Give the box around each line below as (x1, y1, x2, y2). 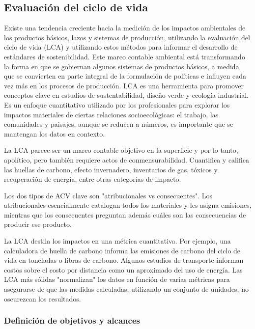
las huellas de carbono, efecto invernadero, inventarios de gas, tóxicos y (4, 164, 218, 174)
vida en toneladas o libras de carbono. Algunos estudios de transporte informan (4, 255, 244, 265)
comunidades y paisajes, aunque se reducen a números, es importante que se (4, 119, 233, 129)
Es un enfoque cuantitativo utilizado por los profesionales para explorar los (4, 99, 230, 110)
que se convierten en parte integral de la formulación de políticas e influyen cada (4, 71, 247, 81)
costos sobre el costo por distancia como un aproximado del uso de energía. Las (4, 264, 243, 274)
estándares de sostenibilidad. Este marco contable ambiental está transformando (4, 51, 245, 61)
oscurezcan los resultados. (4, 293, 81, 303)
